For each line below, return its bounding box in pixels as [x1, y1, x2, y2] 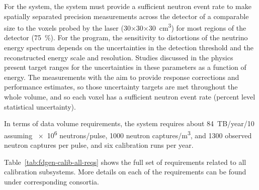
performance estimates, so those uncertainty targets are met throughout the [4, 81, 238, 92]
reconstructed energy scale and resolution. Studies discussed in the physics [4, 52, 233, 62]
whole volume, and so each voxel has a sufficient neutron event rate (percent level [4, 91, 255, 102]
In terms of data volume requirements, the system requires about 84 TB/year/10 [4, 118, 254, 129]
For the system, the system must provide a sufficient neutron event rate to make [4, 1, 251, 11]
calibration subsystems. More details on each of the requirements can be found [4, 166, 246, 177]
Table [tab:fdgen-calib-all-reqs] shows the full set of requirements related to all [4, 156, 246, 167]
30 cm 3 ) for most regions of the [148, 21, 246, 33]
